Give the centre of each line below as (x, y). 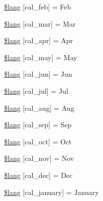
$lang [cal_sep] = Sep (38, 125)
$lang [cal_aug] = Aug (39, 108)
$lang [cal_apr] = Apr (39, 40)
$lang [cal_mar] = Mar (40, 23)
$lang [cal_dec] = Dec (38, 175)
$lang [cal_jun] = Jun (38, 74)
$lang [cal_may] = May (41, 57)
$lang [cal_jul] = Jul (36, 90)
